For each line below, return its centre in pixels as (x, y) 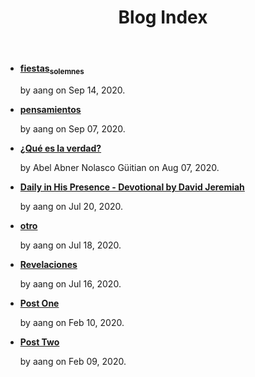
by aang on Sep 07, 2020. (72, 128)
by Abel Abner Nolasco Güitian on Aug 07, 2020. (119, 167)
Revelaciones (48, 264)
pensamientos (50, 109)
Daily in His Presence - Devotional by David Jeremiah (132, 187)
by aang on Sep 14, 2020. (72, 90)
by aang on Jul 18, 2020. (70, 245)
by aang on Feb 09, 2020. (73, 361)
